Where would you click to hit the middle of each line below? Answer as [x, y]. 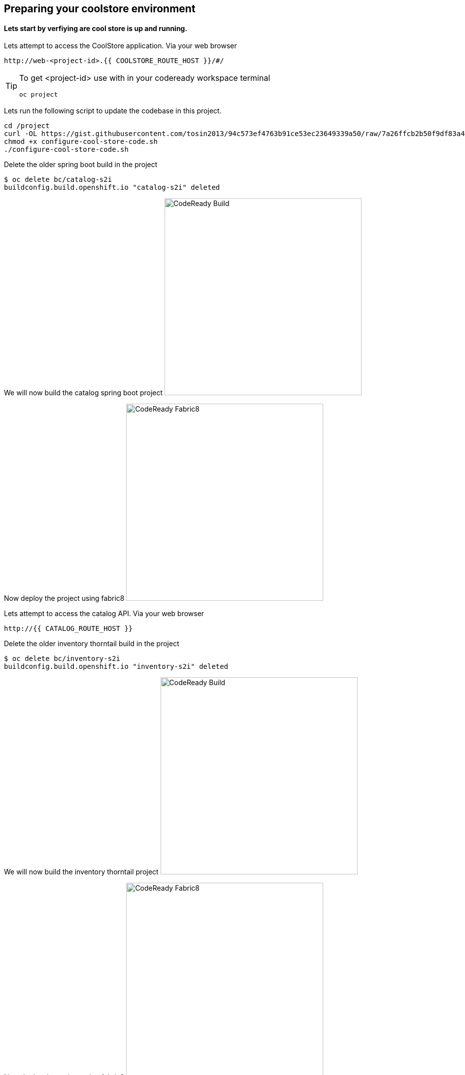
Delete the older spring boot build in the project [81, 165]
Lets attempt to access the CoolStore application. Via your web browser [120, 46]
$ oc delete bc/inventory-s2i [62, 659]
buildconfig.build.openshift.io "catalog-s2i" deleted [112, 188]
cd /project [27, 126]
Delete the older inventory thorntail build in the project [92, 644]
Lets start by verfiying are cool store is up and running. [96, 28]
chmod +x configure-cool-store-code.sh [81, 142]
